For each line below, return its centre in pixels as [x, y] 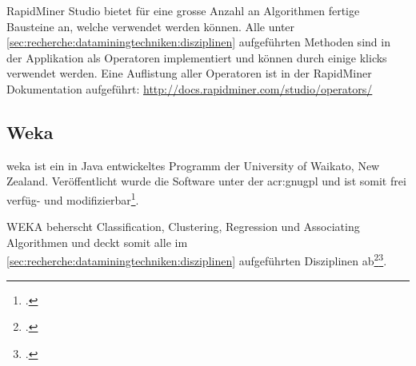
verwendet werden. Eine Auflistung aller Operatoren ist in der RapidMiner [189, 73]
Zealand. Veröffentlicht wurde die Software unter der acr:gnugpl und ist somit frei [206, 181]
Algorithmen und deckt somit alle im [97, 242]
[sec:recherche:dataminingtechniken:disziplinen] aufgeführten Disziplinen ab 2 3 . [197, 260]
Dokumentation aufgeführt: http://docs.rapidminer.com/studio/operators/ [190, 88]
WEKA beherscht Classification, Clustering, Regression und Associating [183, 227]
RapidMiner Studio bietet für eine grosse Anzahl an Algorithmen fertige [183, 10]
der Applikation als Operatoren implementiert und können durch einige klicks [197, 57]
